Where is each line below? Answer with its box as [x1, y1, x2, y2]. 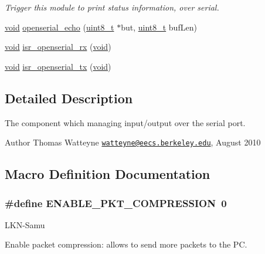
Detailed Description [5, 89, 133, 107]
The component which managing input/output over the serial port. [5, 116, 246, 128]
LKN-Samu [5, 218, 45, 231]
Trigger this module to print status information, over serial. [5, 1, 219, 13]
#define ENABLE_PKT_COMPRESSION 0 [5, 195, 227, 210]
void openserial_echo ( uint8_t [5, 21, 114, 33]
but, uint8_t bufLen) [121, 21, 197, 33]
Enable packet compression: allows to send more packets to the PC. [5, 238, 247, 250]
